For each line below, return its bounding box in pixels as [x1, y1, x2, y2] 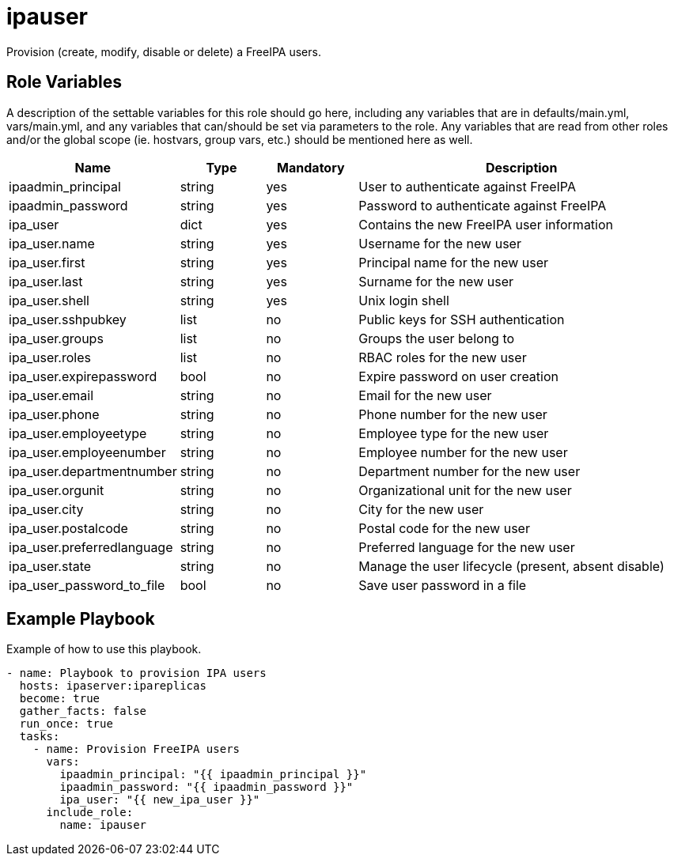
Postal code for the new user [358, 520, 530, 536]
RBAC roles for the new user [358, 349, 527, 365]
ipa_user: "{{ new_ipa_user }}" [59, 793, 260, 807]
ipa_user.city [9, 501, 84, 517]
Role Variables [6, 72, 122, 93]
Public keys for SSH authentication [358, 311, 565, 327]
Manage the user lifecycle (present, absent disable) [358, 558, 665, 574]
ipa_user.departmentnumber [9, 463, 177, 479]
